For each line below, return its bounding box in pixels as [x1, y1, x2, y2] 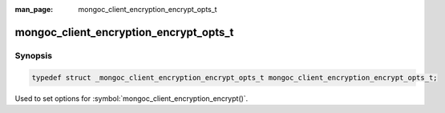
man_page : [14, 5, 54, 14]
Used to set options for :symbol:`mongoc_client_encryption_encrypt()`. [14, 93, 249, 103]
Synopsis [14, 50, 52, 61]
